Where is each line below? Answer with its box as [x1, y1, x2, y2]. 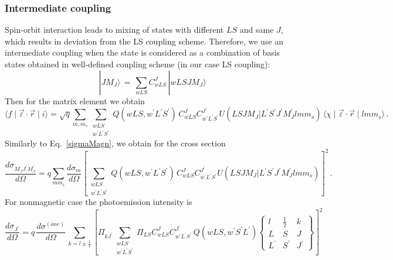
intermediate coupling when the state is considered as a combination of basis [5, 46, 280, 59]
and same [239, 23, 274, 36]
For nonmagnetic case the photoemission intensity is [5, 196, 192, 208]
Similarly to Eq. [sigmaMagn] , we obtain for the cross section [5, 136, 226, 149]
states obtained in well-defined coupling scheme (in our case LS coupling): [5, 58, 270, 70]
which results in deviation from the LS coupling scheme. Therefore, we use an [5, 35, 284, 47]
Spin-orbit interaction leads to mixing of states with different [5, 23, 224, 36]
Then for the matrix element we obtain [5, 94, 145, 107]
